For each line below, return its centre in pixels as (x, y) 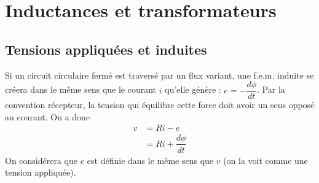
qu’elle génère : (193, 89)
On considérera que (41, 160)
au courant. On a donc (48, 116)
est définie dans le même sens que (150, 160)
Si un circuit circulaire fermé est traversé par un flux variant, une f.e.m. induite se (159, 75)
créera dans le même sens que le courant (81, 89)
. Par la (271, 89)
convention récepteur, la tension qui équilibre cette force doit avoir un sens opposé (160, 105)
